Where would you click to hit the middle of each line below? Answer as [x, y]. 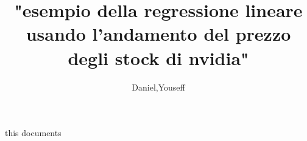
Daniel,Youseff [158, 87]
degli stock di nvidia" [158, 57]
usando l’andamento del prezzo [158, 34]
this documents [33, 133]
